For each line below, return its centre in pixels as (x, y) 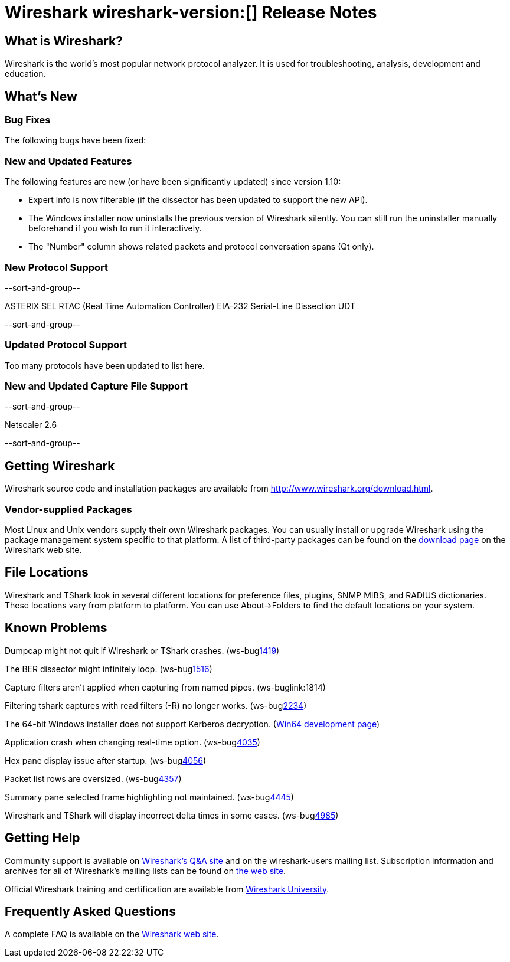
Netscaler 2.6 (31, 425)
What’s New (41, 96)
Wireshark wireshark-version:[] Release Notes (191, 12)
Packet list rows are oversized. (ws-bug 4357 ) (93, 778)
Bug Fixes (28, 120)
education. (25, 74)
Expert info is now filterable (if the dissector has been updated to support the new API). (198, 200)
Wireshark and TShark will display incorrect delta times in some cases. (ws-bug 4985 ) (172, 815)
